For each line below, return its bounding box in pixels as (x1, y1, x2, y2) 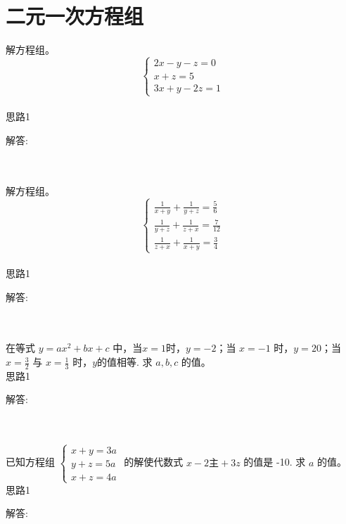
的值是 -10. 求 (243, 454, 306, 469)
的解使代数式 (124, 454, 184, 469)
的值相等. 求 (97, 354, 153, 369)
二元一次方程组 (6, 1, 144, 30)
